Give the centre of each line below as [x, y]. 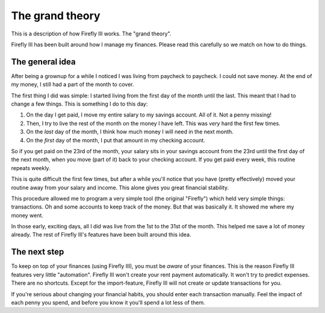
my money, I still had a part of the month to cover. [73, 85]
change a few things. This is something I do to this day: [79, 104]
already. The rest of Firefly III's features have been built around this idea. [101, 235]
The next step [38, 252]
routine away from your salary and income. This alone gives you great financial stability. [120, 187]
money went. [27, 215]
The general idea [43, 62]
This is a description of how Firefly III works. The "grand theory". [91, 34]
